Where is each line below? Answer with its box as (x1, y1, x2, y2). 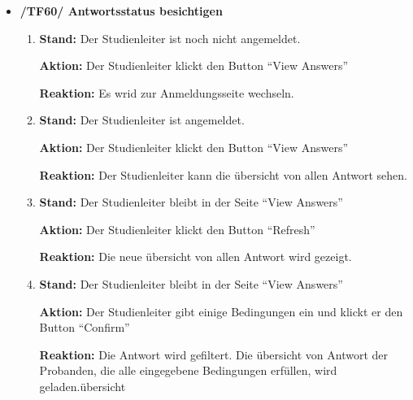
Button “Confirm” (39, 319, 130, 336)
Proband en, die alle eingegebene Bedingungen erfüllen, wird (39, 362, 337, 379)
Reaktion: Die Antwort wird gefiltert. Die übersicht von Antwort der (39, 346, 388, 363)
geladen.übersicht (39, 377, 126, 394)
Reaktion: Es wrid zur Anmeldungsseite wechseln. (39, 84, 294, 101)
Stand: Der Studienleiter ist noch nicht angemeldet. (39, 29, 301, 46)
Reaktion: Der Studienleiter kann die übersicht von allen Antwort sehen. (39, 166, 407, 183)
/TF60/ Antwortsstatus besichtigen (20, 2, 223, 19)
